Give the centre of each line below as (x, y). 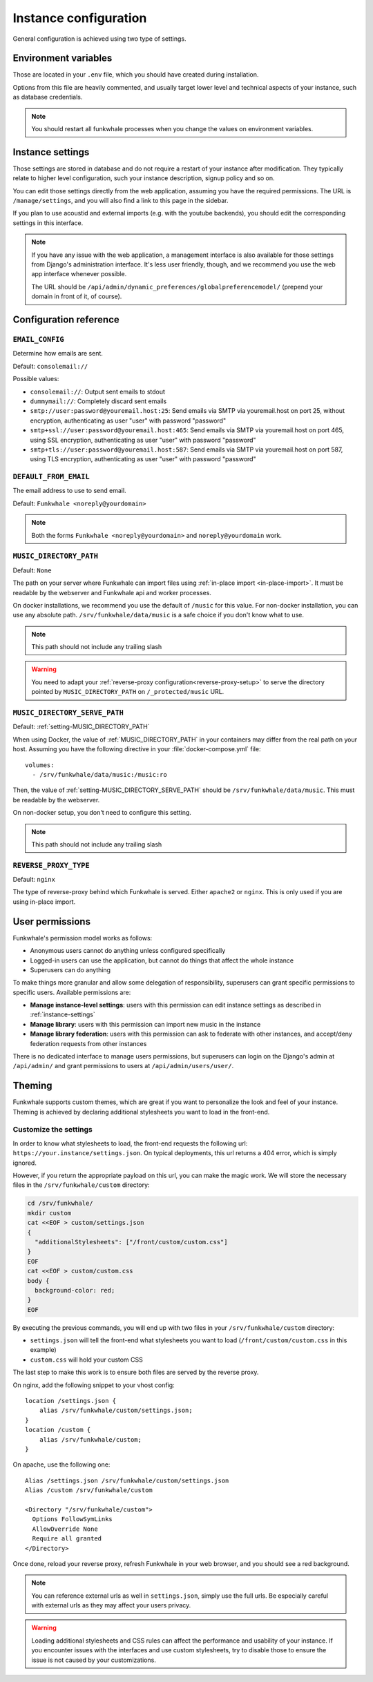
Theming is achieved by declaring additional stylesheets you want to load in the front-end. (141, 1112)
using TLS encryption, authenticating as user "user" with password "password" (143, 459)
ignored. (25, 1163)
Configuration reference (66, 320)
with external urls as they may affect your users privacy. (111, 1605)
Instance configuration (80, 18)
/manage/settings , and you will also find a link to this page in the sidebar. (121, 201)
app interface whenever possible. (79, 274)
